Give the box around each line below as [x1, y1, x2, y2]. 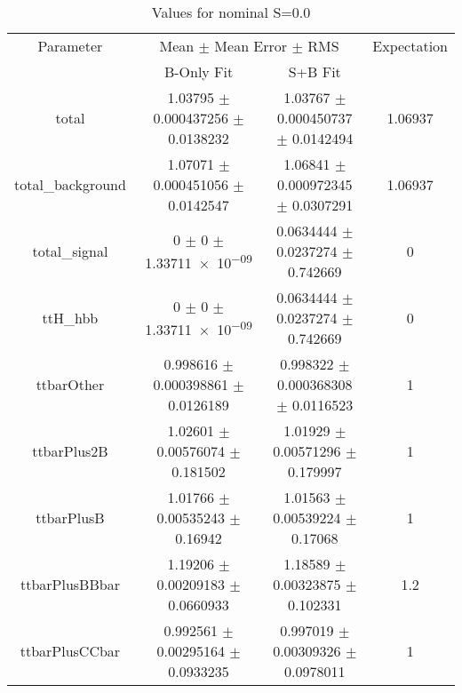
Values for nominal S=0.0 [151, 2, 311, 22]
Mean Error [214, 36, 288, 56]
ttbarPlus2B [32, 441, 108, 461]
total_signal [32, 241, 108, 261]
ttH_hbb [42, 307, 99, 328]
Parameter [37, 36, 103, 56]
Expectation [372, 36, 448, 56]
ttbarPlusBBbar [20, 574, 120, 594]
